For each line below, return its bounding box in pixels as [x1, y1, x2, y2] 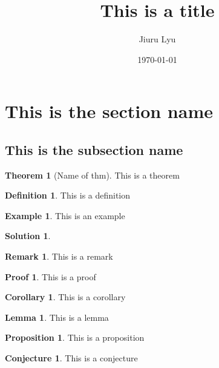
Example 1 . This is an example [5, 209, 125, 222]
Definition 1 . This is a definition [5, 189, 131, 202]
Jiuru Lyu [139, 33, 176, 45]
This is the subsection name [5, 140, 183, 159]
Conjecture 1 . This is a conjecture [5, 352, 138, 364]
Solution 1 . [5, 229, 51, 242]
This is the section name [5, 99, 213, 123]
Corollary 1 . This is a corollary [5, 291, 126, 303]
